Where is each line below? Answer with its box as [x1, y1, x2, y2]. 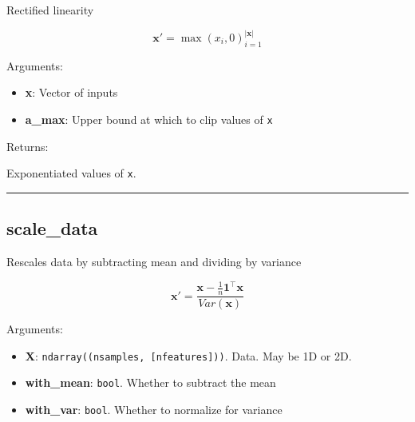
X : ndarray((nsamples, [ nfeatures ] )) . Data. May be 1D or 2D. [25, 347, 352, 364]
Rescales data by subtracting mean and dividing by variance [6, 253, 302, 270]
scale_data [6, 216, 98, 241]
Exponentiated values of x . [6, 165, 136, 181]
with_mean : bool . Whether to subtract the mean [25, 374, 276, 391]
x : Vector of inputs [25, 84, 118, 101]
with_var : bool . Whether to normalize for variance [25, 401, 283, 417]
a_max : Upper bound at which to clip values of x [25, 111, 273, 128]
